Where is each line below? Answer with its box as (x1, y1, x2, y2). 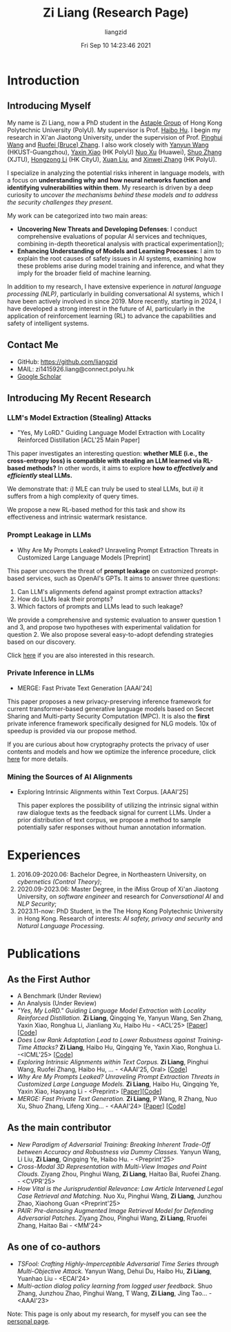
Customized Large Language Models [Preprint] (17, 553, 151, 562)
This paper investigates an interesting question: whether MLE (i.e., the (7, 450, 208, 458)
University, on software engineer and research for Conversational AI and (17, 892, 224, 900)
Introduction (7, 73, 80, 88)
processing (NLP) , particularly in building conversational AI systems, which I (7, 289, 223, 298)
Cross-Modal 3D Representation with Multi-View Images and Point (17, 1162, 207, 1170)
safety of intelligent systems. (7, 319, 90, 327)
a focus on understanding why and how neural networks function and (7, 176, 211, 184)
